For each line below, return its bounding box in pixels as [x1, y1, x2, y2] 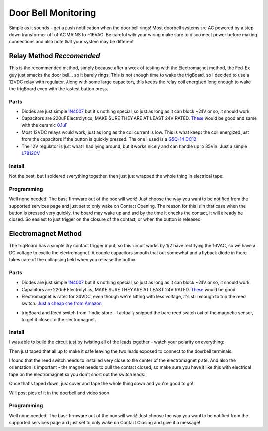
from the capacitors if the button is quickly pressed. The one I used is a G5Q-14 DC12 [21, 136, 197, 142]
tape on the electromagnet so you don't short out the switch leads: [9, 371, 146, 377]
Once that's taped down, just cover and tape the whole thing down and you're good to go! [9, 381, 194, 387]
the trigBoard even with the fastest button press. [9, 86, 109, 92]
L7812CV [21, 150, 40, 156]
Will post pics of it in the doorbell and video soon [9, 390, 109, 396]
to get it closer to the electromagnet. [21, 317, 96, 323]
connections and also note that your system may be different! [9, 39, 135, 45]
